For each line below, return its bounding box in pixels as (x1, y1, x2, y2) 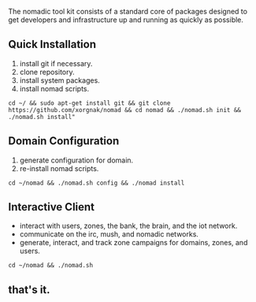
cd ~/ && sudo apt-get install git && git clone (8, 99, 171, 107)
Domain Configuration (8, 134, 120, 148)
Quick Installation (8, 38, 97, 51)
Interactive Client (8, 200, 95, 214)
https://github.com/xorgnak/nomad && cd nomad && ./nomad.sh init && (8, 106, 242, 114)
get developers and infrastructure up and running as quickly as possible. (8, 15, 244, 24)
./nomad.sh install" (8, 113, 76, 121)
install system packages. (19, 75, 100, 85)
